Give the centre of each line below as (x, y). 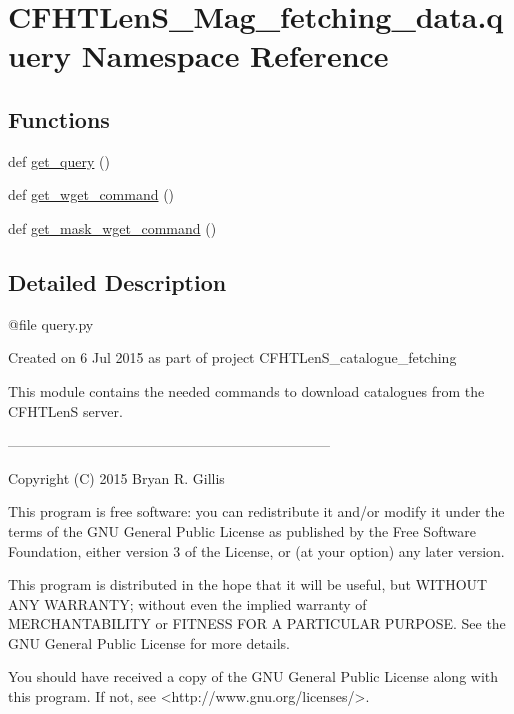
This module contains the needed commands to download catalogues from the (246, 390)
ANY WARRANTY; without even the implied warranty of (187, 603)
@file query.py (51, 323)
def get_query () (59, 160)
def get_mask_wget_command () (112, 227)
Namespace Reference (235, 55)
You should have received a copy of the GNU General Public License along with (253, 676)
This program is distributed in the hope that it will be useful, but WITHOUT (248, 584)
